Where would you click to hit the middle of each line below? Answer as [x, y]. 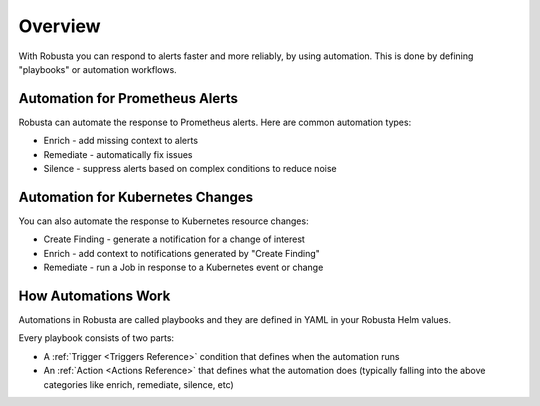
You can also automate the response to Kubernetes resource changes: [163, 221]
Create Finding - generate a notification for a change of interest [174, 239]
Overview [59, 26]
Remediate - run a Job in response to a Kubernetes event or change [183, 267]
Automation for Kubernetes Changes [136, 196]
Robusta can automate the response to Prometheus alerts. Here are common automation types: [215, 122]
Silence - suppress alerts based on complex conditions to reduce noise [190, 169]
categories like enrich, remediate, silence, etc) [138, 384]
